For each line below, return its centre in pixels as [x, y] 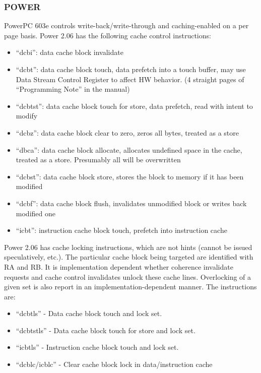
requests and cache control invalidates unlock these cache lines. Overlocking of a [128, 276]
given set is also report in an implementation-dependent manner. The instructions [130, 287]
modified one [36, 213]
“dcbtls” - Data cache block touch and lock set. [89, 313]
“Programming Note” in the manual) [73, 89]
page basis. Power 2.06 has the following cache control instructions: [108, 35]
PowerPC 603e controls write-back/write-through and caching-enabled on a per [126, 25]
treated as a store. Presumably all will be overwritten [98, 160]
